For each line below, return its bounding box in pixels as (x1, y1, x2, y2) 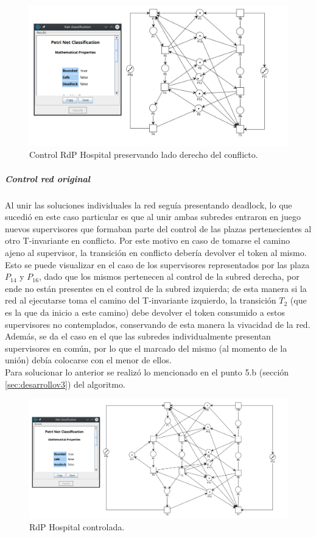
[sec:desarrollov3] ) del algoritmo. (5, 377, 125, 390)
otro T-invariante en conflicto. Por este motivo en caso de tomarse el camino (5, 234, 290, 247)
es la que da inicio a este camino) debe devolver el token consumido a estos (5, 305, 286, 318)
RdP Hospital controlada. (29, 521, 125, 533)
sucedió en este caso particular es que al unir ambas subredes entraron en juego (5, 210, 301, 223)
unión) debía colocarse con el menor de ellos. (5, 354, 172, 366)
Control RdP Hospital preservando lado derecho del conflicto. (29, 148, 258, 161)
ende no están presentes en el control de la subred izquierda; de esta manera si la (5, 282, 307, 294)
